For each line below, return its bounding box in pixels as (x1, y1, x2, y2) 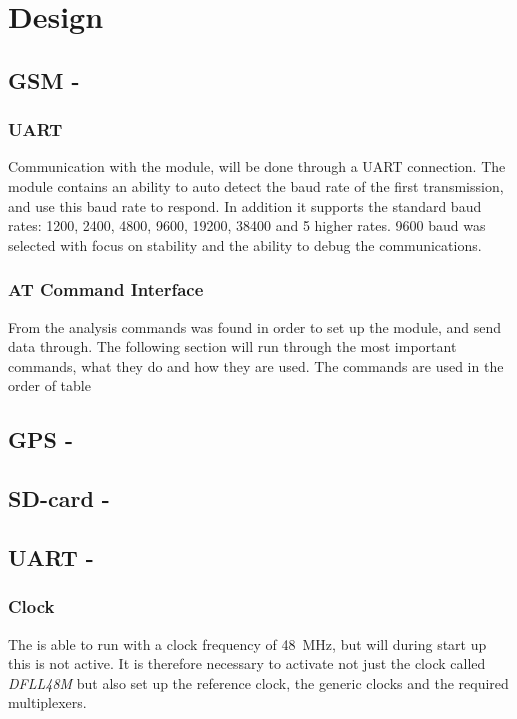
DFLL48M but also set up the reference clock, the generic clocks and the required (8, 672, 509, 693)
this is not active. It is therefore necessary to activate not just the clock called (8, 653, 486, 674)
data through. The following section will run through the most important (8, 336, 457, 357)
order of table (8, 375, 91, 396)
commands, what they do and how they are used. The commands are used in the (8, 355, 504, 376)
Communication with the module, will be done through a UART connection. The (8, 156, 506, 177)
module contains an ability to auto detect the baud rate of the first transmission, (8, 175, 504, 196)
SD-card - (8, 483, 110, 514)
